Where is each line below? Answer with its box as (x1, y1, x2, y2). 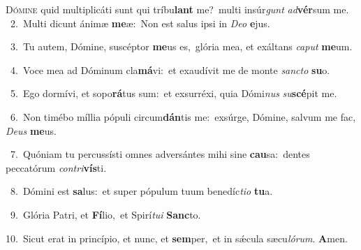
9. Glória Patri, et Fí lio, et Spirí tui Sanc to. (10, 207, 201, 221)
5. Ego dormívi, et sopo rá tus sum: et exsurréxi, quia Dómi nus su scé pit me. (10, 86, 337, 101)
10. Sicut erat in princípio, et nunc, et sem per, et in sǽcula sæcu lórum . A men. (6, 230, 348, 245)
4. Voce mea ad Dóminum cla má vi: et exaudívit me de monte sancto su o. (10, 62, 330, 77)
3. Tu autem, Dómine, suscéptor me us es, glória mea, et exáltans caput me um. (10, 39, 353, 54)
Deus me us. (6, 123, 57, 138)
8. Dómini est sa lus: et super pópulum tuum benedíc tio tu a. (10, 184, 273, 198)
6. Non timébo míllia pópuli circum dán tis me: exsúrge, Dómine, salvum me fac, (10, 109, 356, 124)
